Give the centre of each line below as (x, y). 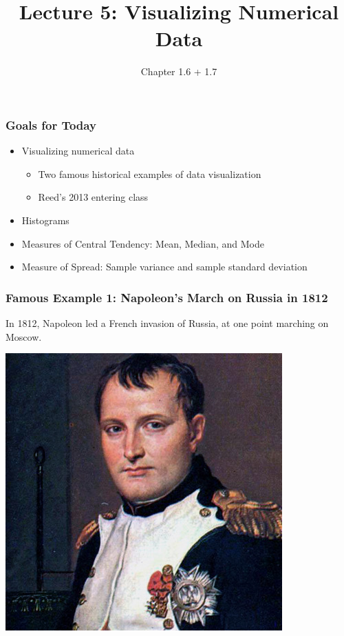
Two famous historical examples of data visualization (150, 173)
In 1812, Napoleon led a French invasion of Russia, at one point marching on (167, 322)
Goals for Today (51, 125)
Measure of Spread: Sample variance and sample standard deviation (164, 267)
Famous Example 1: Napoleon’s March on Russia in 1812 (167, 297)
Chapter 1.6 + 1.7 (179, 71)
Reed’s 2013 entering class (93, 197)
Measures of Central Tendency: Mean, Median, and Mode (143, 243)
